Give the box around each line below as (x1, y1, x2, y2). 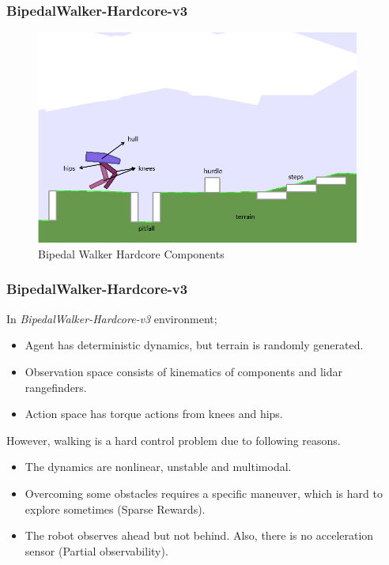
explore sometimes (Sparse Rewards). (25, 500, 206, 517)
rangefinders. (25, 379, 87, 395)
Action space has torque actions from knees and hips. (25, 405, 283, 422)
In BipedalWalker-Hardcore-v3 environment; (6, 310, 217, 326)
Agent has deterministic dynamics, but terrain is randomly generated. (25, 337, 364, 353)
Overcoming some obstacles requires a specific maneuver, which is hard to (25, 484, 383, 501)
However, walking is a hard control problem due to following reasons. (6, 431, 341, 448)
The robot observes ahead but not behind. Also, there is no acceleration (25, 527, 374, 544)
